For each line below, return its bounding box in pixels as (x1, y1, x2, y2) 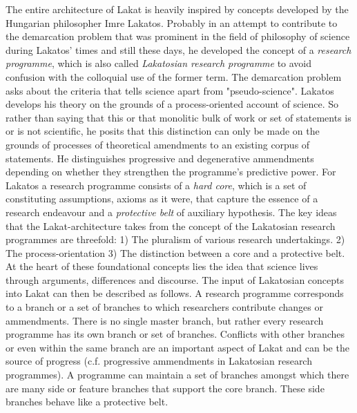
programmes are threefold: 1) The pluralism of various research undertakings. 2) (6, 232, 345, 247)
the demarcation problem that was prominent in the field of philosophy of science (6, 29, 350, 44)
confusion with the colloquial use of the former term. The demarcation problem (6, 69, 342, 84)
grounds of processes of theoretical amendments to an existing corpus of (6, 137, 310, 151)
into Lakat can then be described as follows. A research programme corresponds (6, 286, 344, 300)
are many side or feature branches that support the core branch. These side (6, 381, 325, 395)
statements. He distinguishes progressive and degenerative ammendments (6, 151, 314, 165)
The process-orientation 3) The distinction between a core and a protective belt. (6, 245, 345, 260)
